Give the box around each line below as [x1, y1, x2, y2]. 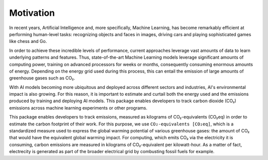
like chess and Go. [9, 39, 47, 44]
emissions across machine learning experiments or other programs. [9, 105, 147, 111]
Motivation [9, 7, 55, 18]
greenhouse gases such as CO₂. [9, 75, 75, 81]
